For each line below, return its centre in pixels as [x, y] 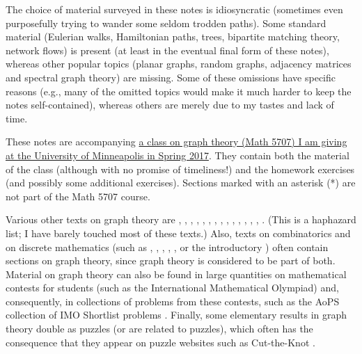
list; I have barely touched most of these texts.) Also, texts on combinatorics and [178, 233]
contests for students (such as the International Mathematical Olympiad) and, [172, 288]
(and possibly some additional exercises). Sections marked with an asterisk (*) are [181, 183]
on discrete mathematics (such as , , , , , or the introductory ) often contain [167, 247]
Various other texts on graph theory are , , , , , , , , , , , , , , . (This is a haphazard [181, 219]
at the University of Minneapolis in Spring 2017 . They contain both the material [178, 155]
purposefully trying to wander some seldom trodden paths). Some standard [166, 23]
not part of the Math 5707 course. [78, 196]
